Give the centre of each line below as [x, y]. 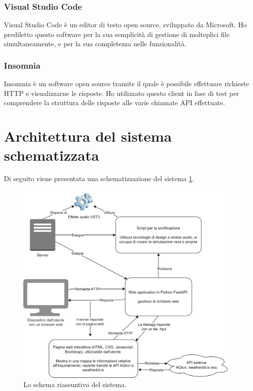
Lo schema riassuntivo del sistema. [75, 384]
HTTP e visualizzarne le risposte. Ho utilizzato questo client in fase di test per [122, 93]
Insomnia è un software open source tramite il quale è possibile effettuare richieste [126, 84]
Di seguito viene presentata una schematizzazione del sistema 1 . [99, 178]
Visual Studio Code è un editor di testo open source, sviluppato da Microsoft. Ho [125, 25]
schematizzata [52, 155]
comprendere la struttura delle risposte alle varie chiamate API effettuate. [115, 102]
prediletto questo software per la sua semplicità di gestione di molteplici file [117, 34]
